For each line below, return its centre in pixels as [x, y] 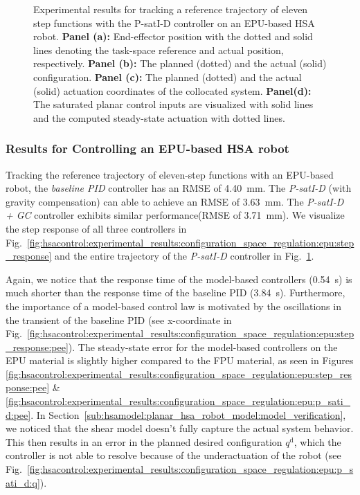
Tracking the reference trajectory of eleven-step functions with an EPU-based [170, 174]
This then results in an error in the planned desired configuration [144, 441]
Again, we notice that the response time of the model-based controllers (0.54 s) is [179, 279]
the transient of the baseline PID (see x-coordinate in [119, 319]
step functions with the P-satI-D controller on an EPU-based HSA [174, 22]
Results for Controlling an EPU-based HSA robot [147, 148]
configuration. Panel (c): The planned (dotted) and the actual [168, 76]
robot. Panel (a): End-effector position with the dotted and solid [173, 36]
